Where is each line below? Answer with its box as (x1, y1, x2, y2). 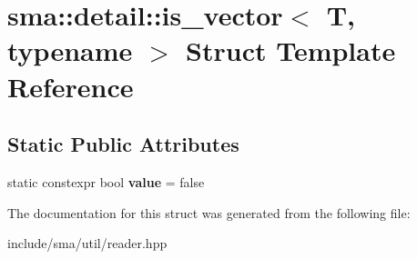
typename (7, 32, 133, 69)
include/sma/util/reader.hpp (7, 234, 168, 253)
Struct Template (186, 32, 396, 69)
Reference (7, 67, 134, 105)
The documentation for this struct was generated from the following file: (7, 203, 411, 222)
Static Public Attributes (7, 130, 239, 158)
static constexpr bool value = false (7, 172, 205, 191)
